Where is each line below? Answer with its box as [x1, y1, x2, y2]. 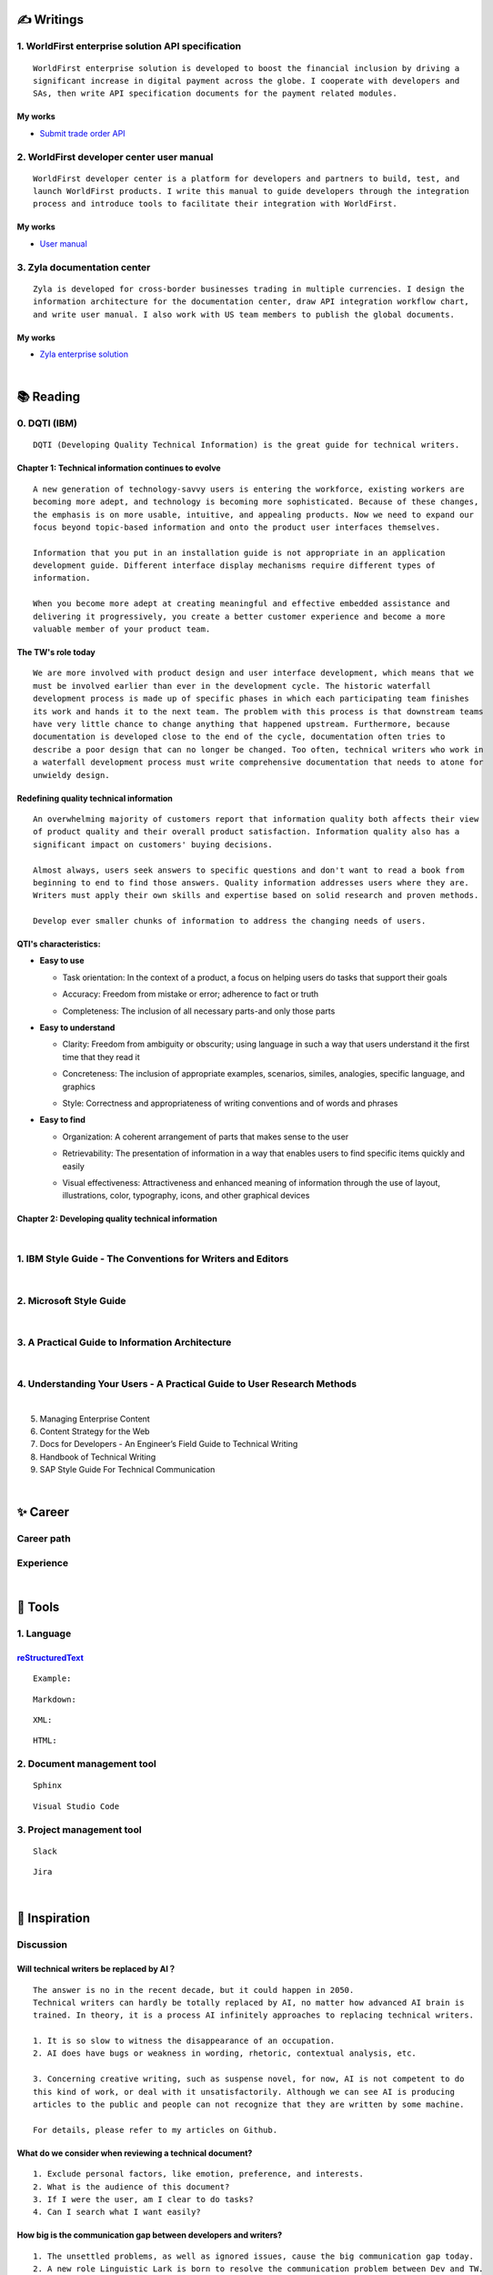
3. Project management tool [16, 1823, 142, 1835]
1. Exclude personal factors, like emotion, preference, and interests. [33, 2169, 364, 2179]
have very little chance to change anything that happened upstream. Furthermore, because [33, 719, 450, 729]
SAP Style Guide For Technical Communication [39, 1464, 216, 1475]
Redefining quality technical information [16, 793, 173, 804]
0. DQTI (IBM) [16, 417, 77, 430]
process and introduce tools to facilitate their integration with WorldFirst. [33, 198, 397, 209]
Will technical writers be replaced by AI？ [16, 1964, 176, 1975]
